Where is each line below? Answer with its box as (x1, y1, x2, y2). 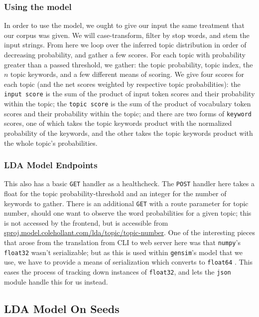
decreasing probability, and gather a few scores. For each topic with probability (4, 49, 246, 59)
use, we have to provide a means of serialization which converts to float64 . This (4, 257, 253, 267)
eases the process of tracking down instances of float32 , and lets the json (4, 267, 231, 277)
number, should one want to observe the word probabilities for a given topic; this (4, 208, 252, 218)
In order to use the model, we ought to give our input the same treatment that (4, 20, 245, 30)
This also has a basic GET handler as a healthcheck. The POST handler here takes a (4, 178, 255, 189)
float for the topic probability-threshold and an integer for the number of (4, 188, 227, 198)
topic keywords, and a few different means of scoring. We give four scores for (10, 69, 244, 79)
